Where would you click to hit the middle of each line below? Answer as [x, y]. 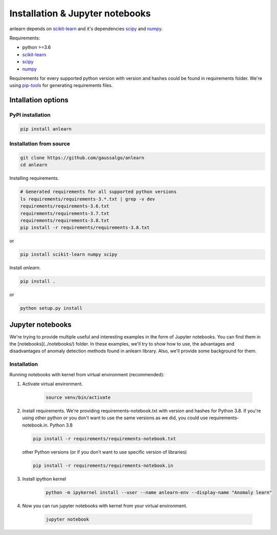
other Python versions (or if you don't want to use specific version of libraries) [105, 452]
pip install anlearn [46, 129]
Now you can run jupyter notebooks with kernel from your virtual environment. [105, 506]
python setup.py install [51, 308]
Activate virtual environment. [53, 384]
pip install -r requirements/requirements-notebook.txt [105, 438]
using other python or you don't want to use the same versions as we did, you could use [115, 418]
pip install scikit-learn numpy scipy [69, 254]
